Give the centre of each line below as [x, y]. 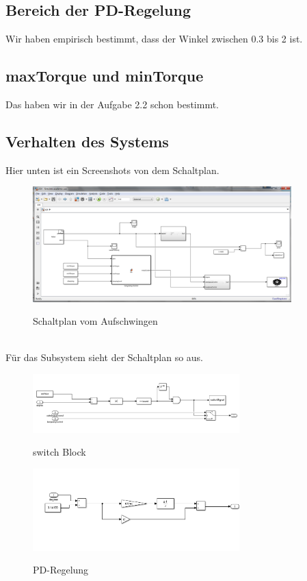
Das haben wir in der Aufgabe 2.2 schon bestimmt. [112, 104]
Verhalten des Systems [87, 141]
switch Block [59, 452]
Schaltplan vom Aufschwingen [95, 321]
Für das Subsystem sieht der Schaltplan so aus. [105, 357]
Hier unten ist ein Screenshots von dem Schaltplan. [112, 170]
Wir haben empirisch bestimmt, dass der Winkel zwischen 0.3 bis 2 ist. [154, 39]
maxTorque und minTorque [105, 76]
